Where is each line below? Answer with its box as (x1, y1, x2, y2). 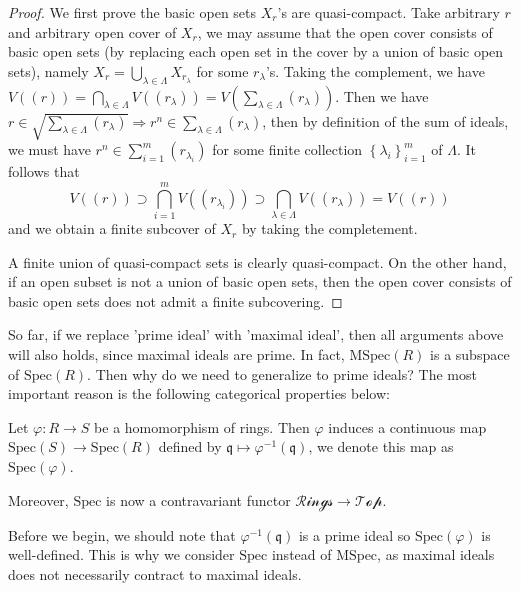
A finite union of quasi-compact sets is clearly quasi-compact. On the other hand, (8, 251, 507, 272)
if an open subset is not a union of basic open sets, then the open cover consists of (8, 271, 512, 292)
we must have (8, 139, 91, 160)
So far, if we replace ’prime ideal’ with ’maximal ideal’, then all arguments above (8, 324, 504, 345)
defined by (158, 436, 222, 457)
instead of (271, 544, 332, 565)
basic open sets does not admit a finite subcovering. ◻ (8, 290, 343, 311)
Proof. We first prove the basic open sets (8, 2, 257, 22)
